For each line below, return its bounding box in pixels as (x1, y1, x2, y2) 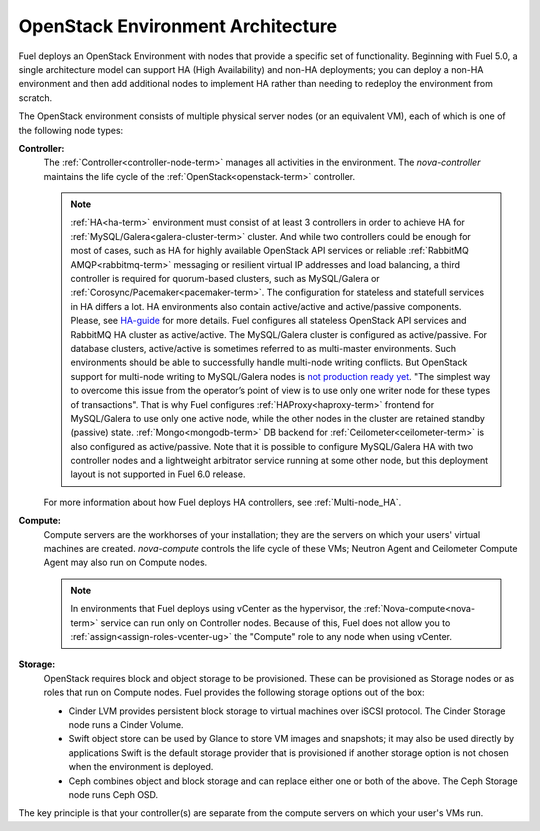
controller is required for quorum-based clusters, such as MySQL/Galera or (70, 273, 380, 285)
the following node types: (18, 124, 124, 136)
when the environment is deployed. (68, 761, 214, 773)
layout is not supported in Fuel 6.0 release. (70, 468, 246, 480)
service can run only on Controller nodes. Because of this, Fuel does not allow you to (100, 616, 451, 629)
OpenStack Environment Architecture (18, 15, 338, 37)
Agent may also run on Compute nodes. (43, 556, 208, 569)
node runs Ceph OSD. (68, 788, 159, 800)
